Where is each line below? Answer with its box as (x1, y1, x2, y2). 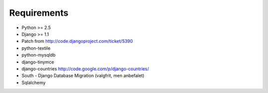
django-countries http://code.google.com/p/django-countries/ (21, 65, 149, 71)
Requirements (9, 7, 69, 18)
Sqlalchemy (21, 79, 46, 86)
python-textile (21, 45, 51, 51)
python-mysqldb (21, 52, 56, 58)
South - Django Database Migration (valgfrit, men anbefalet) (21, 73, 145, 79)
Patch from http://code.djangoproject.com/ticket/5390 (21, 38, 134, 44)
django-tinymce (21, 59, 54, 65)
